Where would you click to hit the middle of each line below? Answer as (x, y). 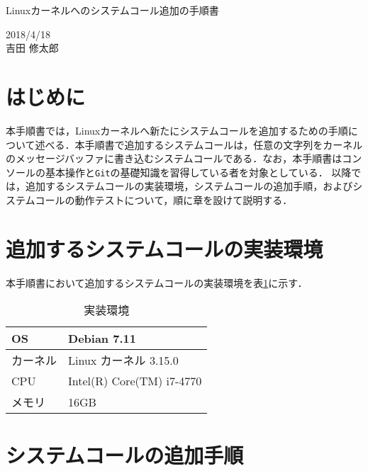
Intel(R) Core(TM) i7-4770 (135, 381)
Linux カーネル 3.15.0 (123, 361)
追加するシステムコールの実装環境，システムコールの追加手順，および (189, 186)
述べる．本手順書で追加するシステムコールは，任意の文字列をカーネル (199, 144)
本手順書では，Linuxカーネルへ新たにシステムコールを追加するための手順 (177, 130)
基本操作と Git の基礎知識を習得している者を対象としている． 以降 (198, 172)
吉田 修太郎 (32, 48)
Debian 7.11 (102, 339)
